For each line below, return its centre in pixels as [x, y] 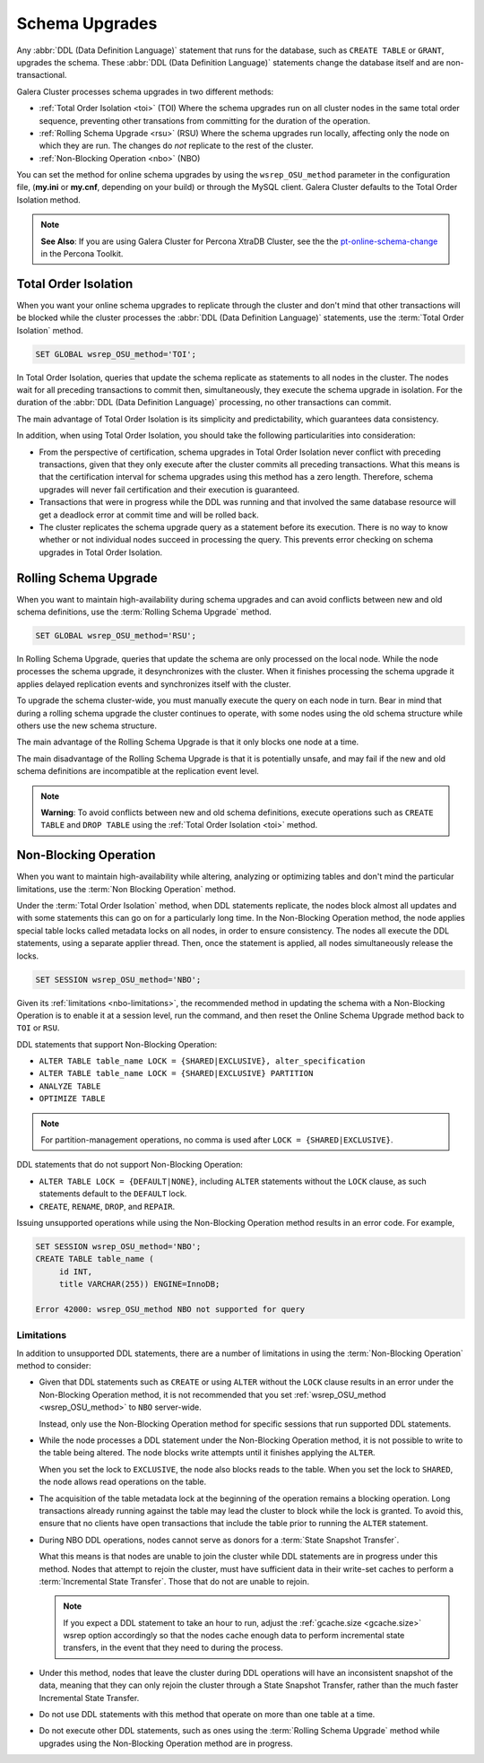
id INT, [76, 1272]
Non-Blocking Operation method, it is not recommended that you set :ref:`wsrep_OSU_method [212, 1394]
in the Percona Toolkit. [82, 254]
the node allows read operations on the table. [123, 1482]
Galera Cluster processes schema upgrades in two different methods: [145, 91]
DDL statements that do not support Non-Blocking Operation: [130, 1165]
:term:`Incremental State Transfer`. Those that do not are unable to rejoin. [174, 1581]
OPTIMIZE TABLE [73, 1099]
